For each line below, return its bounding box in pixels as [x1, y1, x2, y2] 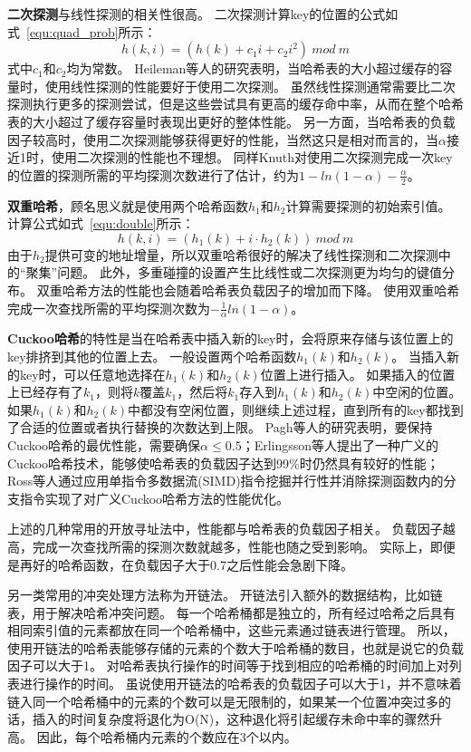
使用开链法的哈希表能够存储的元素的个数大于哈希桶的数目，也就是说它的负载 [7, 638, 464, 657]
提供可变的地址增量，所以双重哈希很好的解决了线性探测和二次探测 [44, 245, 438, 264]
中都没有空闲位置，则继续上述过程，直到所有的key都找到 [128, 400, 464, 419]
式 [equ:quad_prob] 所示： [7, 22, 157, 41]
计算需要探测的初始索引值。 [285, 196, 451, 215]
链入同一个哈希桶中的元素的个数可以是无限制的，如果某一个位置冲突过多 [7, 691, 438, 710]
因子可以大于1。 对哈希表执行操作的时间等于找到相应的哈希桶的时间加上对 [7, 656, 449, 675]
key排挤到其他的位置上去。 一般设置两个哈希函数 [7, 346, 297, 365]
